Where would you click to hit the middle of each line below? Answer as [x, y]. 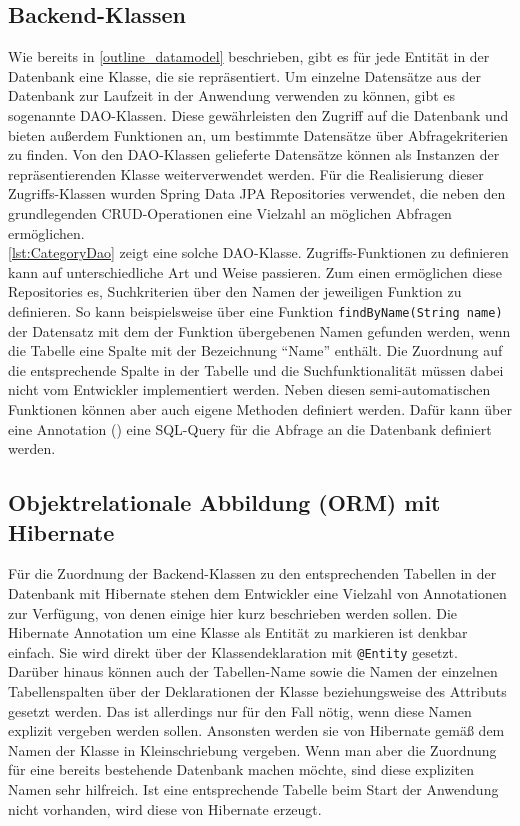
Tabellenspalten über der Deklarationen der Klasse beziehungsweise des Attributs [257, 690]
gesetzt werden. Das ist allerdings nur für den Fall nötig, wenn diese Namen [240, 710]
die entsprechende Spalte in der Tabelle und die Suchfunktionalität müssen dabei [256, 369]
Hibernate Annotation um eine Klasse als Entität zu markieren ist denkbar [238, 632]
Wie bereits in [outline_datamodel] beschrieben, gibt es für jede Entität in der [249, 56]
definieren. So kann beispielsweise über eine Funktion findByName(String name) [255, 310]
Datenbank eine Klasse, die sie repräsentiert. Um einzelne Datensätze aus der [245, 75]
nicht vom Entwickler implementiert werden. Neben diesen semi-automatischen [249, 389]
